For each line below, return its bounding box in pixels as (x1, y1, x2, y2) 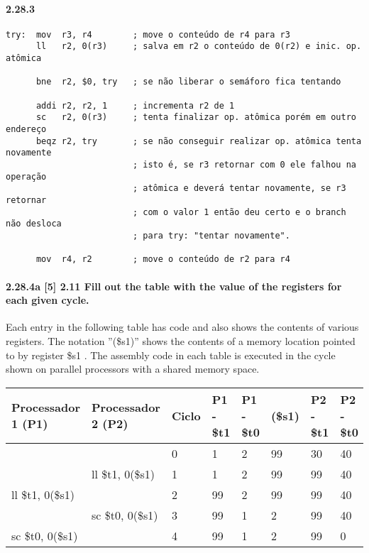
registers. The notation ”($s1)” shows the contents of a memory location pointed (6, 333, 356, 348)
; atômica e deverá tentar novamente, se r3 (132, 183, 346, 194)
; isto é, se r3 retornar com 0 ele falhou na (132, 160, 356, 170)
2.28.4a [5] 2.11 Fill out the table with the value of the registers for (6, 278, 342, 293)
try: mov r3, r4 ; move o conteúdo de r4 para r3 (6, 29, 290, 40)
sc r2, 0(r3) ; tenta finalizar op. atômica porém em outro (35, 112, 356, 123)
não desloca (6, 219, 62, 229)
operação (6, 171, 47, 182)
